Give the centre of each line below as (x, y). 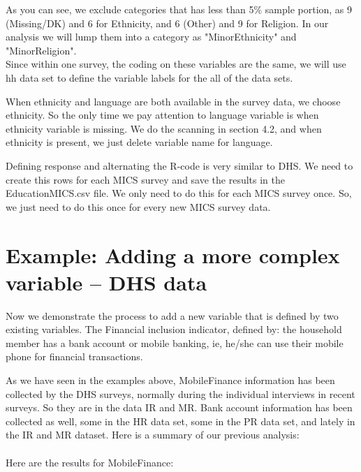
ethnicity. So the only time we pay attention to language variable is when (162, 115)
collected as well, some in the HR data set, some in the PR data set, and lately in (180, 421)
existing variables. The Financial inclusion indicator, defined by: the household (174, 329)
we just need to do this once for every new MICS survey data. (138, 206)
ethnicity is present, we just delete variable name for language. (139, 142)
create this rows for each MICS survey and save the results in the (145, 179)
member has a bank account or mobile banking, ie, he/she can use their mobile (175, 342)
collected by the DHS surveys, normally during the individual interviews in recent (180, 393)
